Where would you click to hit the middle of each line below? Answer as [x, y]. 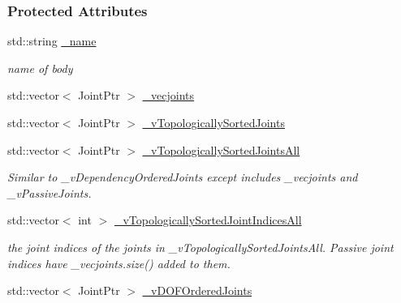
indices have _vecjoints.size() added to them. [119, 263]
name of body [40, 68]
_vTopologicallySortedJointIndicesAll [208, 220]
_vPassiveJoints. [50, 192]
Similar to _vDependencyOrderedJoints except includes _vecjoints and [183, 177]
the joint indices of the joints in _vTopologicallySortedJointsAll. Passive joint [200, 247]
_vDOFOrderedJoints [197, 290]
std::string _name [52, 41]
